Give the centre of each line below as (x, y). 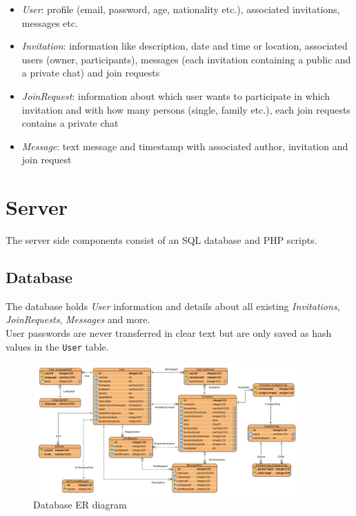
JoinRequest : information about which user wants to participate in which (176, 95)
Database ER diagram (80, 505)
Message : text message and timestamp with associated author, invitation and (185, 146)
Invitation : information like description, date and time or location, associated (185, 46)
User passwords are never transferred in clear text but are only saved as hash (169, 333)
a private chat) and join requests (91, 73)
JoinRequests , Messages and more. (78, 319)
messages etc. (50, 22)
